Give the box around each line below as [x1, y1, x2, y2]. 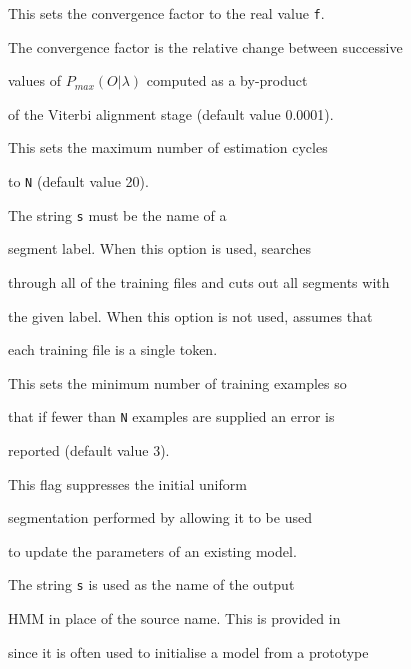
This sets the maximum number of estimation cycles [8, 137, 328, 158]
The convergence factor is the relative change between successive [8, 36, 403, 57]
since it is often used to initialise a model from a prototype [8, 641, 369, 662]
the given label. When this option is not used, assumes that [8, 305, 373, 326]
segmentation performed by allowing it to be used [8, 507, 312, 528]
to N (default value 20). [8, 171, 149, 192]
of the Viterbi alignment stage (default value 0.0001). [8, 103, 334, 124]
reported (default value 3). [8, 439, 170, 460]
